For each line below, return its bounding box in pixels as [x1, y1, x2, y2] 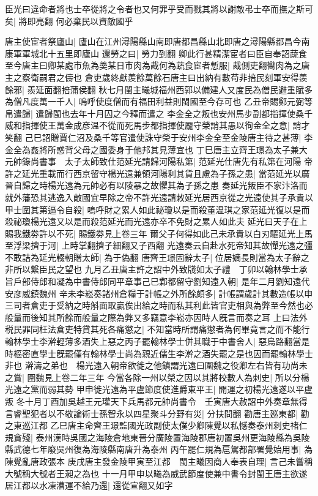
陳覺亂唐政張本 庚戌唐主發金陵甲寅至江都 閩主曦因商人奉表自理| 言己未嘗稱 [5, 454, 313, 467]
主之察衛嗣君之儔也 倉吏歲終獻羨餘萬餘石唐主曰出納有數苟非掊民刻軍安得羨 [5, 70, 308, 83]
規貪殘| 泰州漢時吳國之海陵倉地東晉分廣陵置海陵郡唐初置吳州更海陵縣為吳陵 [5, 430, 310, 443]
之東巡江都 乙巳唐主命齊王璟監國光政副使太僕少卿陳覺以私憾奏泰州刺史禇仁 [5, 419, 308, 432]
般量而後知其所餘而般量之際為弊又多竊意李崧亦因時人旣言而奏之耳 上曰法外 [5, 310, 308, 323]
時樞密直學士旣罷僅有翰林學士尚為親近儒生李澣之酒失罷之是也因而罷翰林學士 [5, 347, 313, 359]
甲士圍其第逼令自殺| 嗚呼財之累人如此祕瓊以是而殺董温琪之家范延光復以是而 [5, 203, 310, 216]
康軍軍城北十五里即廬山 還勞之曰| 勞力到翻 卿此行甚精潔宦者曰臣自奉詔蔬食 [5, 47, 307, 59]
